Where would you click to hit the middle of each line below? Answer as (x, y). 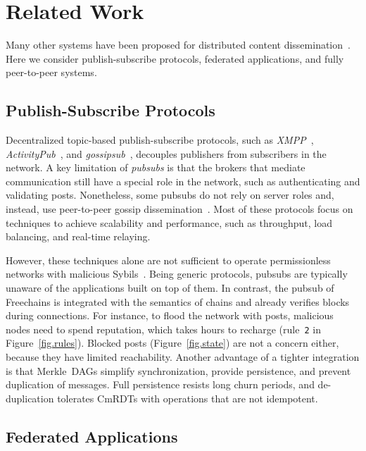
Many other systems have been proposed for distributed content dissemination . (178, 45)
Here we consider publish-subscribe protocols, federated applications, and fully (175, 58)
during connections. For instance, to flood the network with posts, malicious (170, 315)
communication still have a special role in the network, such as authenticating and (183, 181)
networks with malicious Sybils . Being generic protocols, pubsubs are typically (177, 274)
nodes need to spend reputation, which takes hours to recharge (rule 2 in (163, 329)
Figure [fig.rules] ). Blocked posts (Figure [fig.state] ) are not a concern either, (172, 343)
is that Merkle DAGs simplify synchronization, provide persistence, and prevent (178, 370)
